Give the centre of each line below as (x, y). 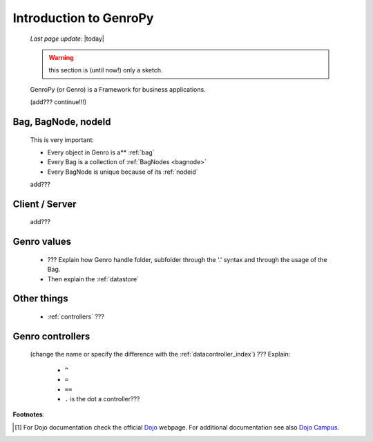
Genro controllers (51, 336)
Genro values (42, 242)
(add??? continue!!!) (58, 102)
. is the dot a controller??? (102, 399)
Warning (61, 57)
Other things (40, 299)
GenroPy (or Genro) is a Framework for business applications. (118, 89)
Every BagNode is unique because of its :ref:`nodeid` (123, 172)
